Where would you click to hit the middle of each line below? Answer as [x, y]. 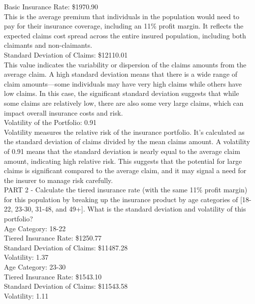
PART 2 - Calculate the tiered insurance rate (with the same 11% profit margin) [126, 190]
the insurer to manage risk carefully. [59, 180]
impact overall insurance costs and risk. [64, 112]
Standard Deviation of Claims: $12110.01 [66, 54]
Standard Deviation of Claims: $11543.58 [66, 286]
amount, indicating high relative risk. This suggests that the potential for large [123, 161]
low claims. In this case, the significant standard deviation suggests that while [122, 93]
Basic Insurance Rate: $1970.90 [51, 6]
